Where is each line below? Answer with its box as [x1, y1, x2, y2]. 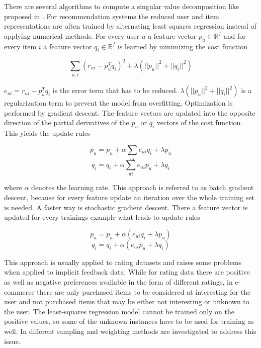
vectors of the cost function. [156, 117, 243, 128]
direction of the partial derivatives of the [4, 117, 129, 128]
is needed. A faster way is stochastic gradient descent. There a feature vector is [4, 202, 248, 212]
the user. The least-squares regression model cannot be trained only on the [4, 306, 234, 316]
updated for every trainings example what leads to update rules [4, 212, 200, 222]
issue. [4, 335, 21, 346]
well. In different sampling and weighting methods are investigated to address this [4, 325, 256, 336]
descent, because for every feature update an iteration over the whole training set [4, 192, 254, 203]
